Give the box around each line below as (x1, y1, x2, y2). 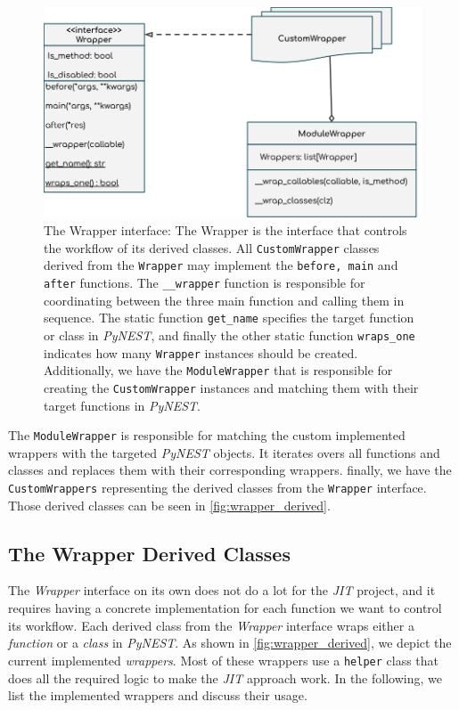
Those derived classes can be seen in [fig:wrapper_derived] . (8, 495, 331, 514)
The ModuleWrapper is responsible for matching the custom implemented (8, 426, 406, 445)
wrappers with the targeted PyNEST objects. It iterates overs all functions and (8, 443, 440, 461)
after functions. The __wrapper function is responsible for (44, 273, 365, 292)
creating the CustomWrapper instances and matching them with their (44, 378, 419, 396)
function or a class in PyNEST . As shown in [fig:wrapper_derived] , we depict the (8, 633, 452, 652)
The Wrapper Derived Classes (8, 539, 291, 567)
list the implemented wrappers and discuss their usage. (8, 686, 307, 705)
